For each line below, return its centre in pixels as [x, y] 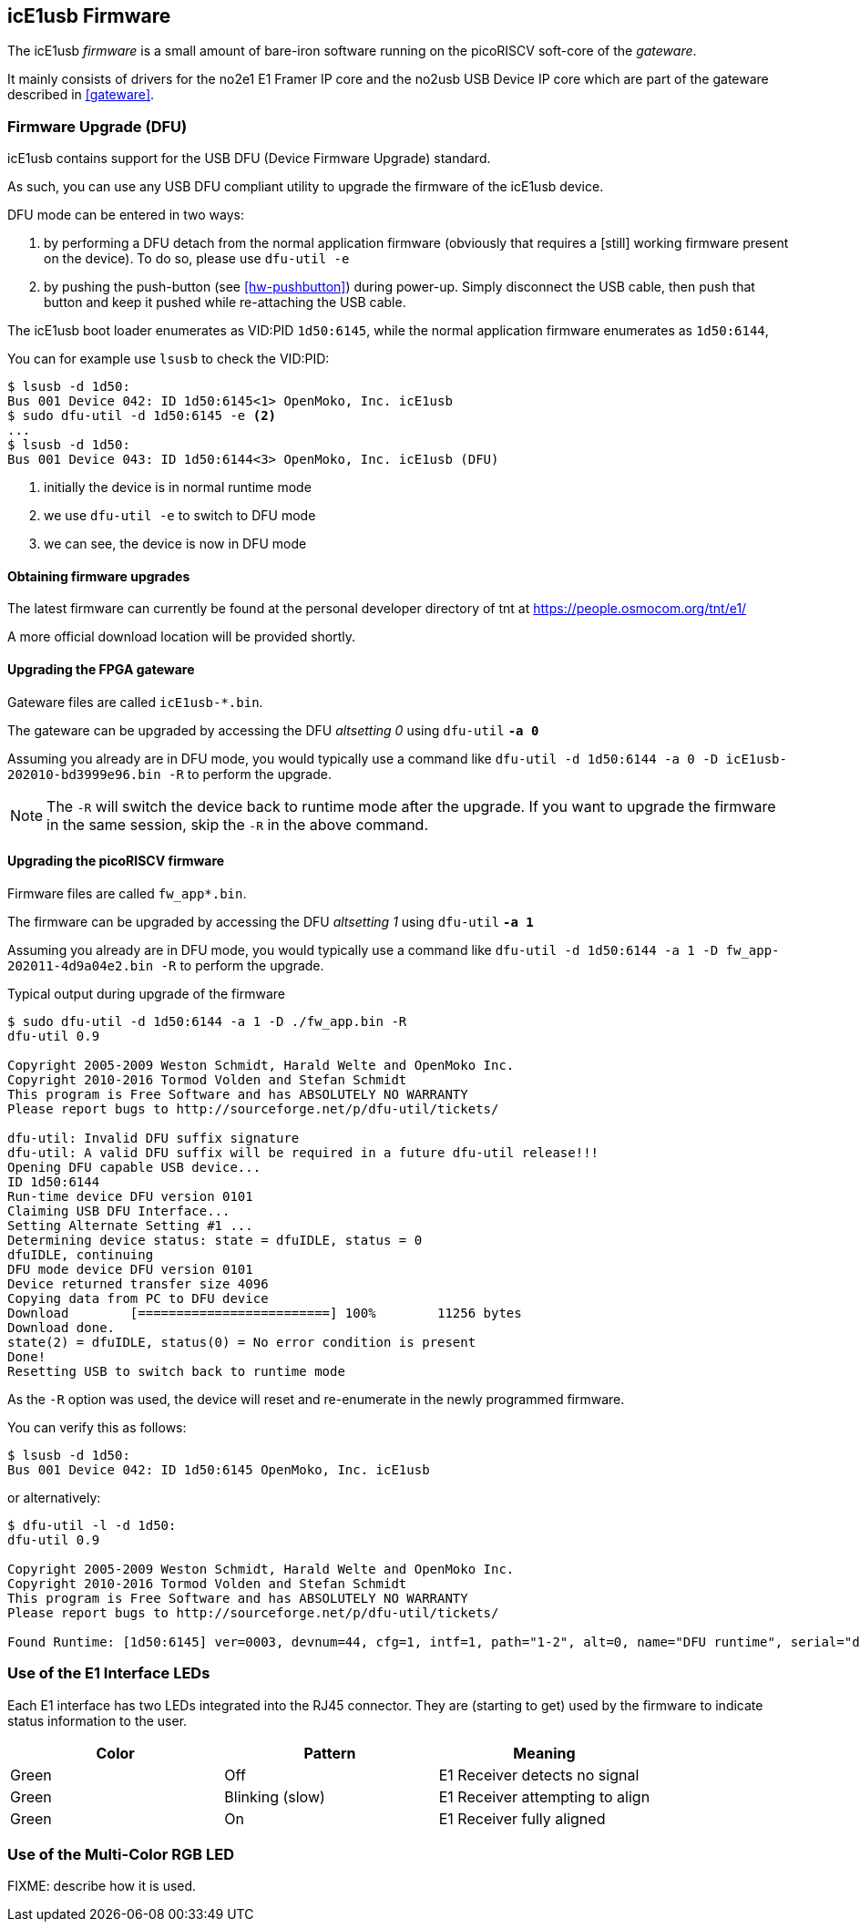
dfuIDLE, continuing [81, 1254]
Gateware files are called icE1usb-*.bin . [135, 702]
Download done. [61, 1327]
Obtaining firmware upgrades [99, 576]
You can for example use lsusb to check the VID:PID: [169, 359]
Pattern [330, 1753]
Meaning [544, 1753]
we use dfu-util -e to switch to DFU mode [180, 516]
